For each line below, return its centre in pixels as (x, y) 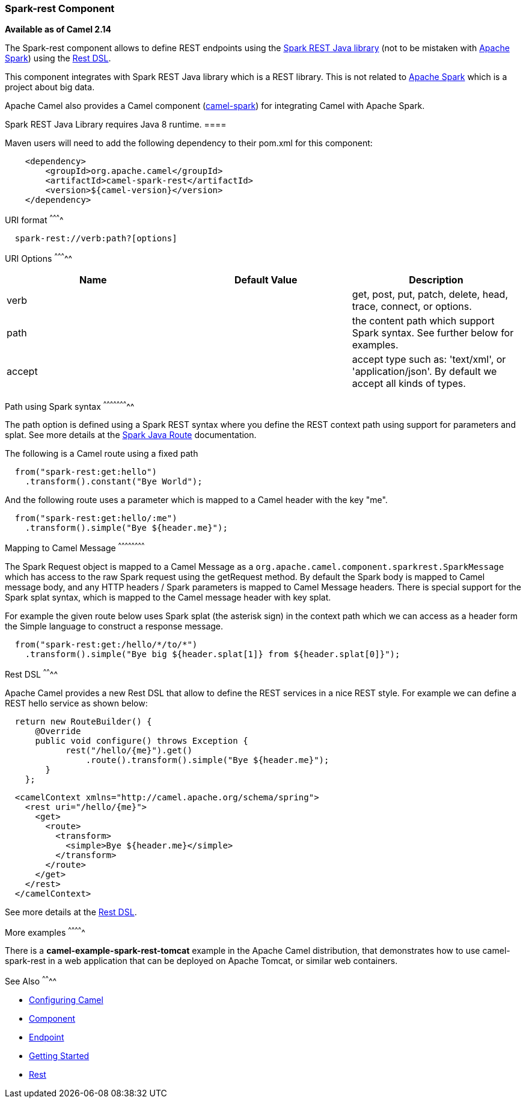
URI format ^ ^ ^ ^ (34, 219)
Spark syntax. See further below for (433, 332)
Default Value (266, 280)
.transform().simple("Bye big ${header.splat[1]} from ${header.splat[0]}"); (213, 654)
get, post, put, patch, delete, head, (430, 294)
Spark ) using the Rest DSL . (58, 58)
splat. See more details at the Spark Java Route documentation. (131, 435)
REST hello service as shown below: (76, 703)
